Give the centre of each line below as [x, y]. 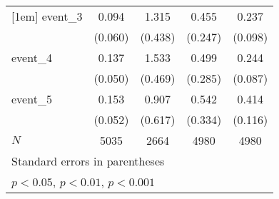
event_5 [32, 99]
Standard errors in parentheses [88, 161]
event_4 [32, 57]
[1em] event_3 [47, 16]
